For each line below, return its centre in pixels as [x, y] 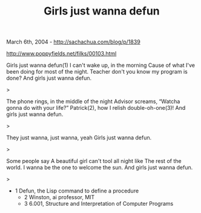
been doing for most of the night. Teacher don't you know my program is [97, 72]
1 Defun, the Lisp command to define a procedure [77, 191]
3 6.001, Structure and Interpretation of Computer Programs [99, 204]
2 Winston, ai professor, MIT [59, 197]
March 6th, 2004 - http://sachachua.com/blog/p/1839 [73, 42]
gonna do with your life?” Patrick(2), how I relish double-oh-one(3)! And [96, 108]
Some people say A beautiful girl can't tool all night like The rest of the [94, 161]
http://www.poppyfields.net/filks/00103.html [61, 54]
